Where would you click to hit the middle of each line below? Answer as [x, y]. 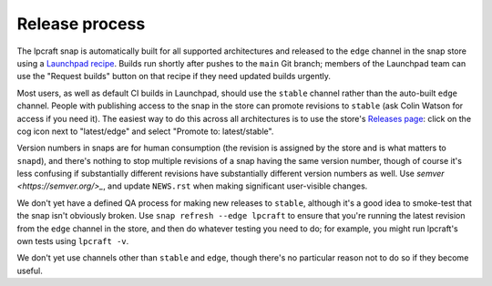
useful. [30, 271]
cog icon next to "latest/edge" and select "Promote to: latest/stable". [145, 131]
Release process [81, 24]
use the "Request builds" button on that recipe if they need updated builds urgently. [174, 77]
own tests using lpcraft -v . [73, 241]
